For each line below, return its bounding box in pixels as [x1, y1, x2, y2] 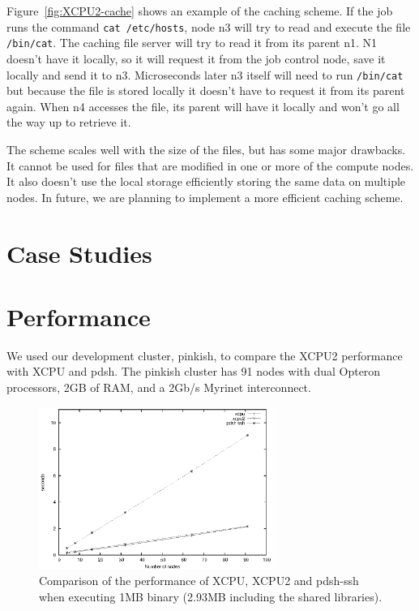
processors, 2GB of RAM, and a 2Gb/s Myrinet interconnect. [6, 379, 311, 395]
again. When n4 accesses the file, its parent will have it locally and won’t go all [6, 97, 400, 114]
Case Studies [6, 236, 152, 269]
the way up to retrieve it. [6, 114, 131, 131]
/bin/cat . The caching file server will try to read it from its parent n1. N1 [6, 34, 378, 51]
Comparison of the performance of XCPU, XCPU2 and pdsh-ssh [39, 571, 359, 588]
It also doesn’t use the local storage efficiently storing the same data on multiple [6, 173, 406, 190]
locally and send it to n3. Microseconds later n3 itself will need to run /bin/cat [6, 66, 404, 83]
